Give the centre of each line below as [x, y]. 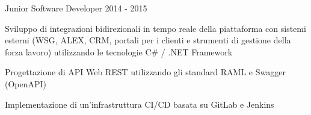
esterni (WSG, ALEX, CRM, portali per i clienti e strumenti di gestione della [148, 40]
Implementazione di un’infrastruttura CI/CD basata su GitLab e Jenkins [140, 104]
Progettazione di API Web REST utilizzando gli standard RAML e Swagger [145, 72]
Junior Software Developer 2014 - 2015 [76, 8]
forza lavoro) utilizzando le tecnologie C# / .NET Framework [119, 51]
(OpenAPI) [26, 83]
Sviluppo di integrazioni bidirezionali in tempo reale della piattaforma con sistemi [155, 28]
